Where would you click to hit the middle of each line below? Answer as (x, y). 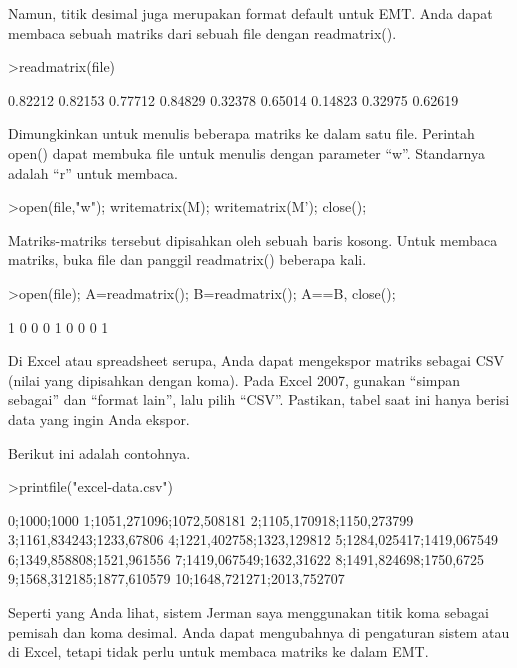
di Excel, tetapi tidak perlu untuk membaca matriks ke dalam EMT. (218, 651)
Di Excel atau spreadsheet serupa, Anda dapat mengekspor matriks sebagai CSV (256, 360)
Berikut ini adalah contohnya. (99, 452)
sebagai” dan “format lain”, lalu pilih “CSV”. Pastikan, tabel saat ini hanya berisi (259, 399)
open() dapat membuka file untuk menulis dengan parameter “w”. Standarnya (247, 152)
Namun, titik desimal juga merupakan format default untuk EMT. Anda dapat (250, 13)
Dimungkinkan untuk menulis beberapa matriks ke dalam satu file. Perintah (241, 133)
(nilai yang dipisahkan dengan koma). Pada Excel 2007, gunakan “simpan (234, 379)
